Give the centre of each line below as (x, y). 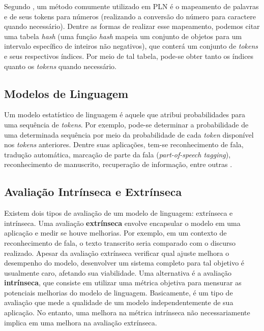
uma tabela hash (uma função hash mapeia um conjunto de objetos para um (123, 36)
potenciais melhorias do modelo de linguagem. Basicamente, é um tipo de (119, 292)
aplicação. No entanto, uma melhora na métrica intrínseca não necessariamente (127, 312)
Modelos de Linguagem (66, 93)
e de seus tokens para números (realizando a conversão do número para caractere (130, 16)
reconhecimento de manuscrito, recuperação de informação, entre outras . (118, 164)
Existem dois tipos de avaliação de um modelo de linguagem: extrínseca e (119, 213)
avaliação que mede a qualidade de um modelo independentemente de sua (119, 302)
